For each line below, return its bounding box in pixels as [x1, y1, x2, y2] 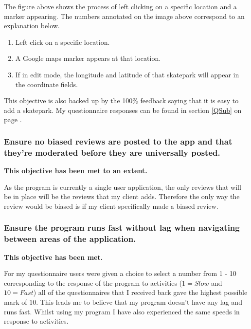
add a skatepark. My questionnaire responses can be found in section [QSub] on [4, 105, 242, 115]
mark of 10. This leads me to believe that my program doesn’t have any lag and [4, 296, 242, 307]
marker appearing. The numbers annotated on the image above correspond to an [4, 11, 245, 21]
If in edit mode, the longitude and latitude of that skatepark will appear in [15, 69, 239, 79]
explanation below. [4, 20, 60, 31]
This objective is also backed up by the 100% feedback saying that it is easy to [4, 95, 239, 106]
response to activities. [4, 316, 69, 326]
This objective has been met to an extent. [4, 165, 147, 176]
